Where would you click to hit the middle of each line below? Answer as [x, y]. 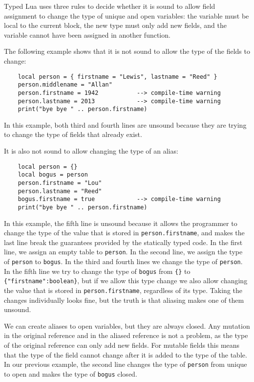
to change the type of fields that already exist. [73, 134]
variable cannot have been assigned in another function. [87, 34]
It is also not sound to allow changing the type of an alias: [91, 151]
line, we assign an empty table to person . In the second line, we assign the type [123, 252]
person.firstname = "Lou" [60, 183]
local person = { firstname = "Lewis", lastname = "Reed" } [117, 77]
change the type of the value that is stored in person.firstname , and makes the [124, 233]
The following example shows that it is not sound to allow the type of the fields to [127, 51]
